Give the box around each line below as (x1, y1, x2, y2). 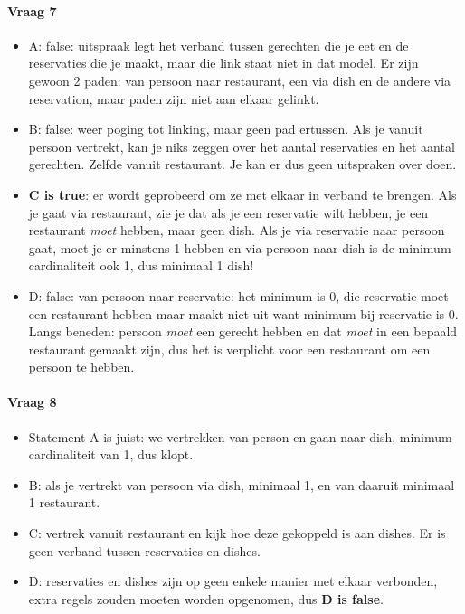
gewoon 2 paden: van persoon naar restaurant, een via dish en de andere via (28, 71, 451, 90)
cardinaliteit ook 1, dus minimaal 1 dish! (28, 256, 254, 275)
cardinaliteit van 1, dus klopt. (28, 445, 194, 464)
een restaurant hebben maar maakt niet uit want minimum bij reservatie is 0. (28, 304, 459, 323)
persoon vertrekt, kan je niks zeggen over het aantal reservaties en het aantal (28, 137, 455, 156)
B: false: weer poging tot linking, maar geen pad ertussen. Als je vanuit (28, 119, 423, 138)
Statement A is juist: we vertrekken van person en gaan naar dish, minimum (28, 427, 452, 446)
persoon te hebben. (28, 357, 135, 376)
